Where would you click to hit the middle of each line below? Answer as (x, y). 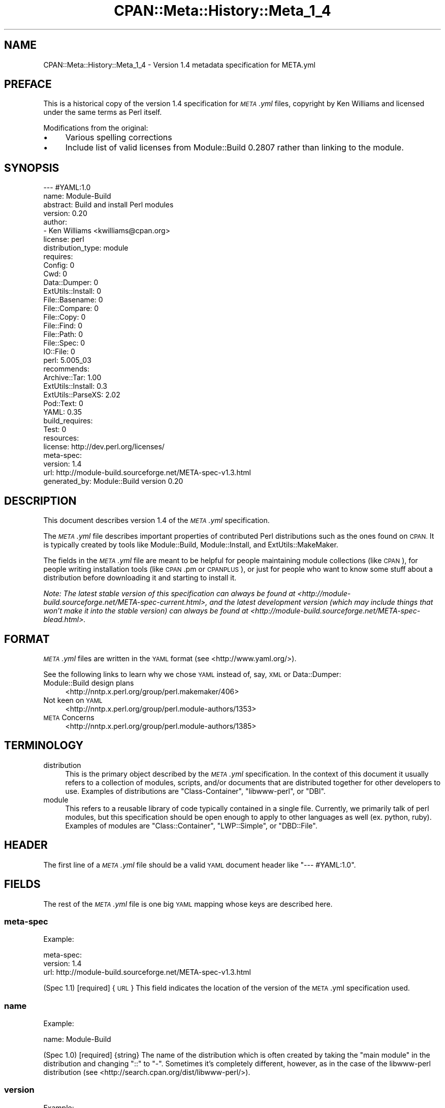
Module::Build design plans (89, 683)
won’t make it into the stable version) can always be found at (146, 611)
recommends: (66, 369)
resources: (61, 438)
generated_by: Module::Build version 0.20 (113, 481)
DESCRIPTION (40, 501)
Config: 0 (59, 265)
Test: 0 (55, 429)
